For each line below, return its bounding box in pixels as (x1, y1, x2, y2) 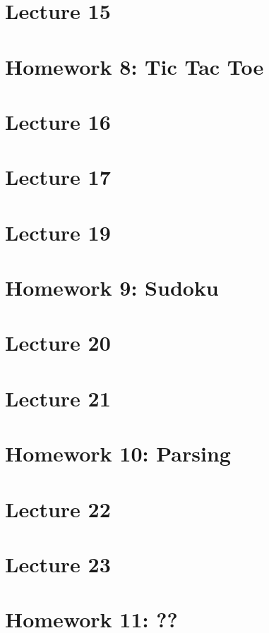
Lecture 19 (5, 217, 111, 246)
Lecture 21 (5, 383, 111, 412)
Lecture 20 (5, 328, 111, 357)
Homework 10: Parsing (5, 439, 231, 468)
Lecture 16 (5, 107, 111, 135)
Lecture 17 (5, 162, 111, 191)
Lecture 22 (5, 494, 111, 523)
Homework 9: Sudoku (5, 273, 219, 302)
